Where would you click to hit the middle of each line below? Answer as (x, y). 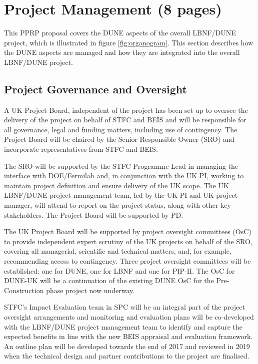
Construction (24, 290)
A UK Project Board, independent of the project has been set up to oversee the (126, 110)
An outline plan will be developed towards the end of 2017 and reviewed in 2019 (127, 346)
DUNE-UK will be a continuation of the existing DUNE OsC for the (109, 280)
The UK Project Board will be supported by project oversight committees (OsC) (128, 231)
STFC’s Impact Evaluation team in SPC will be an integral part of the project (124, 307)
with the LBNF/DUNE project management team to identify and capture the (123, 326)
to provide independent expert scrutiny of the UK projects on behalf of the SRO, (128, 241)
